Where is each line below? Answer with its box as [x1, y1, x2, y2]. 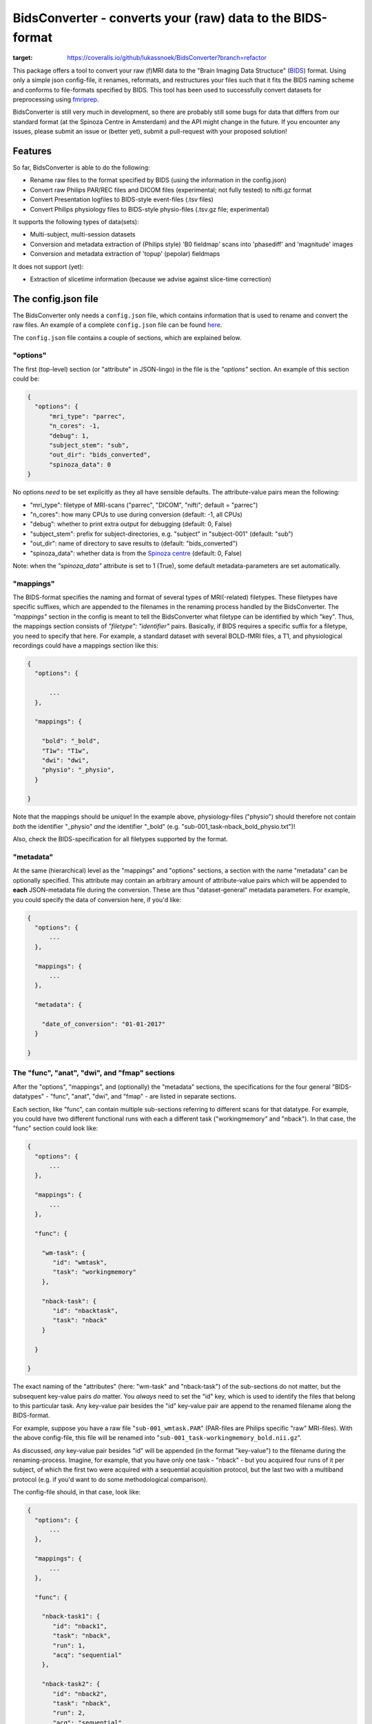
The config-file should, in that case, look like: [12, 1488, 141, 1496]
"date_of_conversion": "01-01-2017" [41, 1020, 165, 1028]
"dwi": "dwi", [41, 756, 90, 764]
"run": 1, [52, 1641, 86, 1650]
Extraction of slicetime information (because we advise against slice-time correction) [30, 274, 271, 283]
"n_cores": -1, [49, 422, 101, 430]
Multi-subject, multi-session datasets [30, 230, 136, 239]
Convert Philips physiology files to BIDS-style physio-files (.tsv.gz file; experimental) [30, 205, 270, 213]
